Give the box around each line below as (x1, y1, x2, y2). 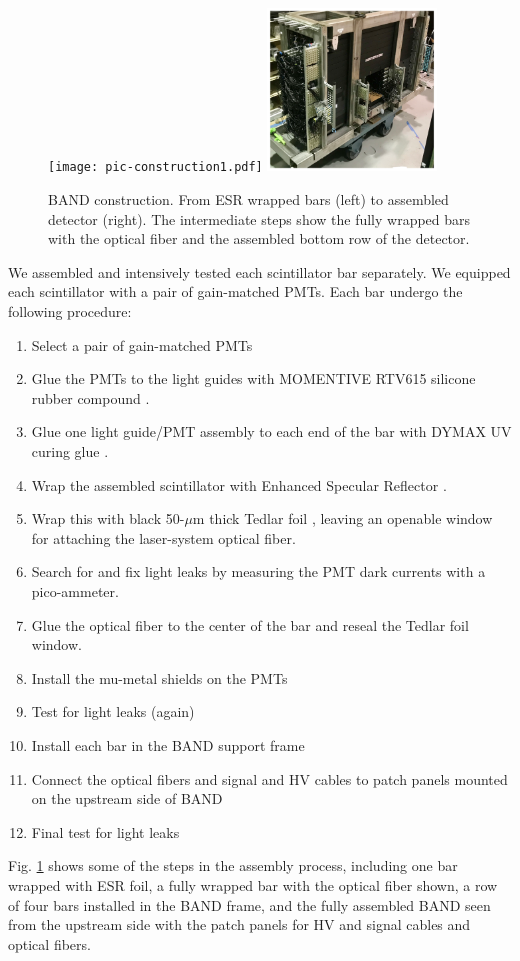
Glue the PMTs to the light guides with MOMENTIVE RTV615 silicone (31, 368, 476, 389)
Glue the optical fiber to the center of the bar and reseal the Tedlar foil (31, 614, 469, 635)
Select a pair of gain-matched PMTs (31, 334, 253, 355)
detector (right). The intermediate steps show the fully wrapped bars (48, 208, 471, 229)
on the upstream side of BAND (31, 788, 223, 809)
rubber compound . (31, 387, 150, 408)
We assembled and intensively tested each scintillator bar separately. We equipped (8, 261, 511, 282)
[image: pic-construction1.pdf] (48, 160, 263, 175)
